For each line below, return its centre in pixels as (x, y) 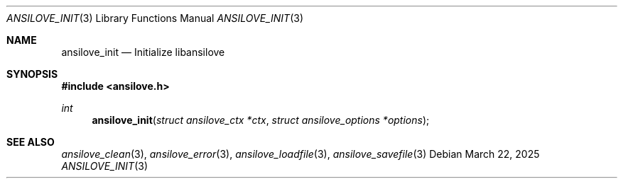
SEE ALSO (31, 142)
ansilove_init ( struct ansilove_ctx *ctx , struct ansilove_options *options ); (261, 120)
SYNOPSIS (32, 74)
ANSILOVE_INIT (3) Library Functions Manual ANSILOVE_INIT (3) (155, 18)
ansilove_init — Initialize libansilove (143, 52)
